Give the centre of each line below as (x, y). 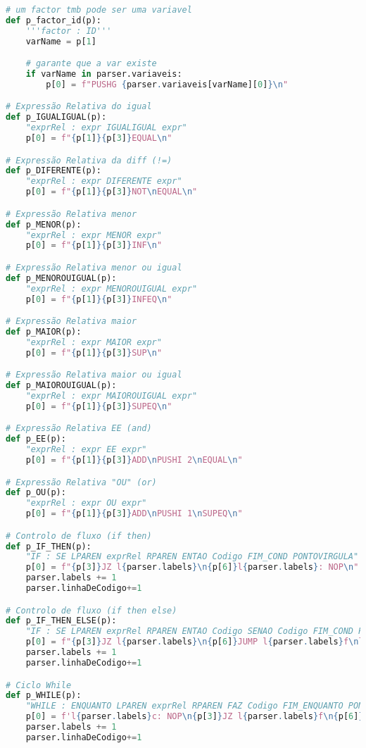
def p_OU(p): (36, 493)
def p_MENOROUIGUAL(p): (61, 278)
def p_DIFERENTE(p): (54, 171)
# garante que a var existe (91, 64)
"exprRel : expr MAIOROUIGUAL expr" (112, 395)
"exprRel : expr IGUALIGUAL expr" (106, 128)
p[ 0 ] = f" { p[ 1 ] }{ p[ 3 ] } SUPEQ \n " (99, 406)
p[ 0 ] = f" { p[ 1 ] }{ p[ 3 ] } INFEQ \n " (99, 299)
